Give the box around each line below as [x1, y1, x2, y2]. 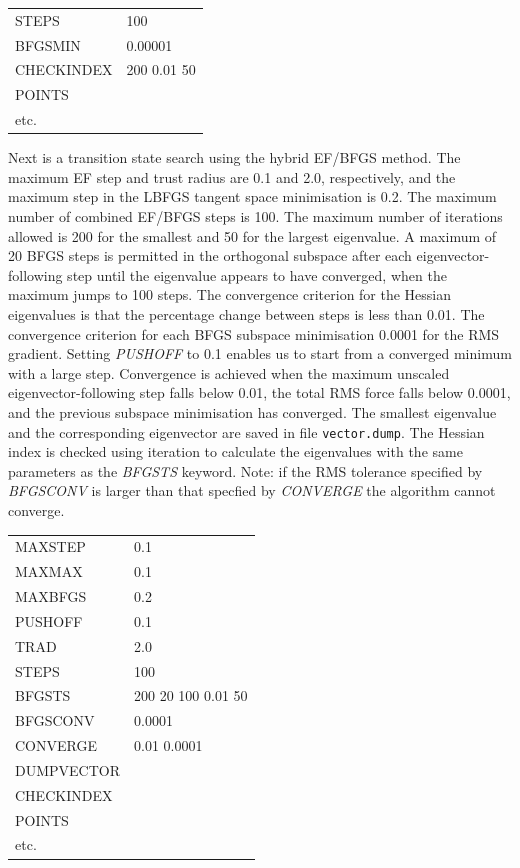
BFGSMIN [15, 34, 81, 55]
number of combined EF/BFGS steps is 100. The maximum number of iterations [8, 206, 503, 226]
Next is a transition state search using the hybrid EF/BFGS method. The [8, 147, 461, 168]
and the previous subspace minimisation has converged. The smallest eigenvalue [8, 401, 497, 422]
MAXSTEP [15, 536, 86, 557]
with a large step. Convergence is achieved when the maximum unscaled [8, 362, 450, 383]
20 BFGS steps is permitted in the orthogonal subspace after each [8, 245, 412, 266]
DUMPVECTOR [15, 759, 121, 780]
